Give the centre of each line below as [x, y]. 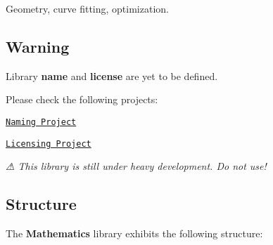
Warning [38, 46]
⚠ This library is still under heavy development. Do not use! [136, 166]
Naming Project [41, 122]
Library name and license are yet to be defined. [112, 75]
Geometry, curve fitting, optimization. [87, 8]
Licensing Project [49, 144]
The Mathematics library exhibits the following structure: [134, 233]
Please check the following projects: [82, 99]
